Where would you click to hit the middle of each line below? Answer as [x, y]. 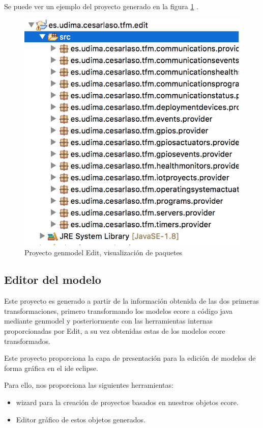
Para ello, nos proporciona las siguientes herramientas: [89, 385]
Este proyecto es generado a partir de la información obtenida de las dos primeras [131, 301]
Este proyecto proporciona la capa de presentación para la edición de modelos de [130, 358]
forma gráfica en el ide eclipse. [51, 368]
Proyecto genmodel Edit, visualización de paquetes [104, 252]
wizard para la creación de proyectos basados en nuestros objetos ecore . [127, 402]
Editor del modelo [53, 279]
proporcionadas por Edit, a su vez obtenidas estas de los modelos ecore [115, 331]
